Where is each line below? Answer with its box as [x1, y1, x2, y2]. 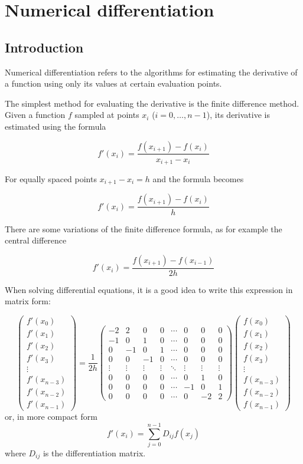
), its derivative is [206, 108, 270, 121]
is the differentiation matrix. [43, 446, 146, 459]
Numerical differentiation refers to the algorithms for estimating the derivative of [5, 65, 298, 78]
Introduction [5, 38, 84, 56]
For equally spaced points [5, 173, 97, 185]
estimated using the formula [5, 120, 106, 132]
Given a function [5, 108, 66, 121]
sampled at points [74, 108, 139, 121]
